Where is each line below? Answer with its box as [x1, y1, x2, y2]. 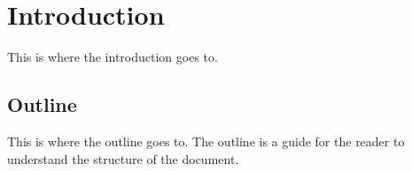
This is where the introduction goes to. [7, 48, 218, 66]
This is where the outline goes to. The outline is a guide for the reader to [7, 131, 405, 150]
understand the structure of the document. [7, 149, 239, 167]
